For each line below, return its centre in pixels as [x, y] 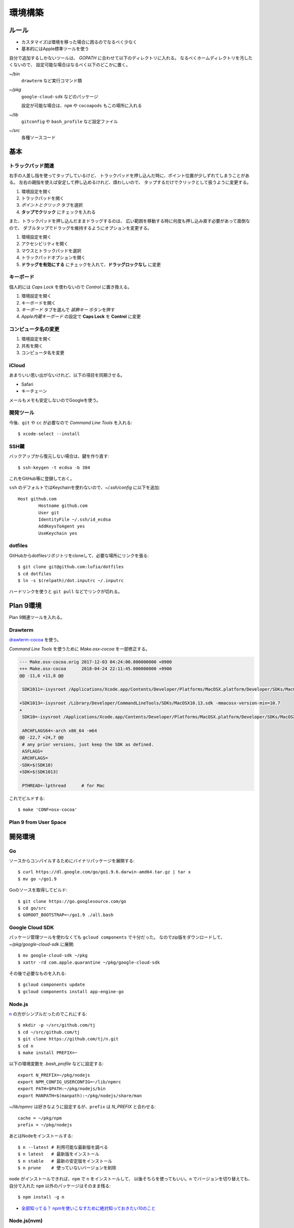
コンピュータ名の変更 [34, 329]
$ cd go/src [32, 908]
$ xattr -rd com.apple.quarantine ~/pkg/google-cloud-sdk [89, 962]
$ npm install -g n [41, 1197]
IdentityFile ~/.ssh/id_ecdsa [75, 519]
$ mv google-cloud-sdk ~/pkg [53, 956]
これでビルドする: [27, 798]
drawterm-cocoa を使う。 [35, 640]
